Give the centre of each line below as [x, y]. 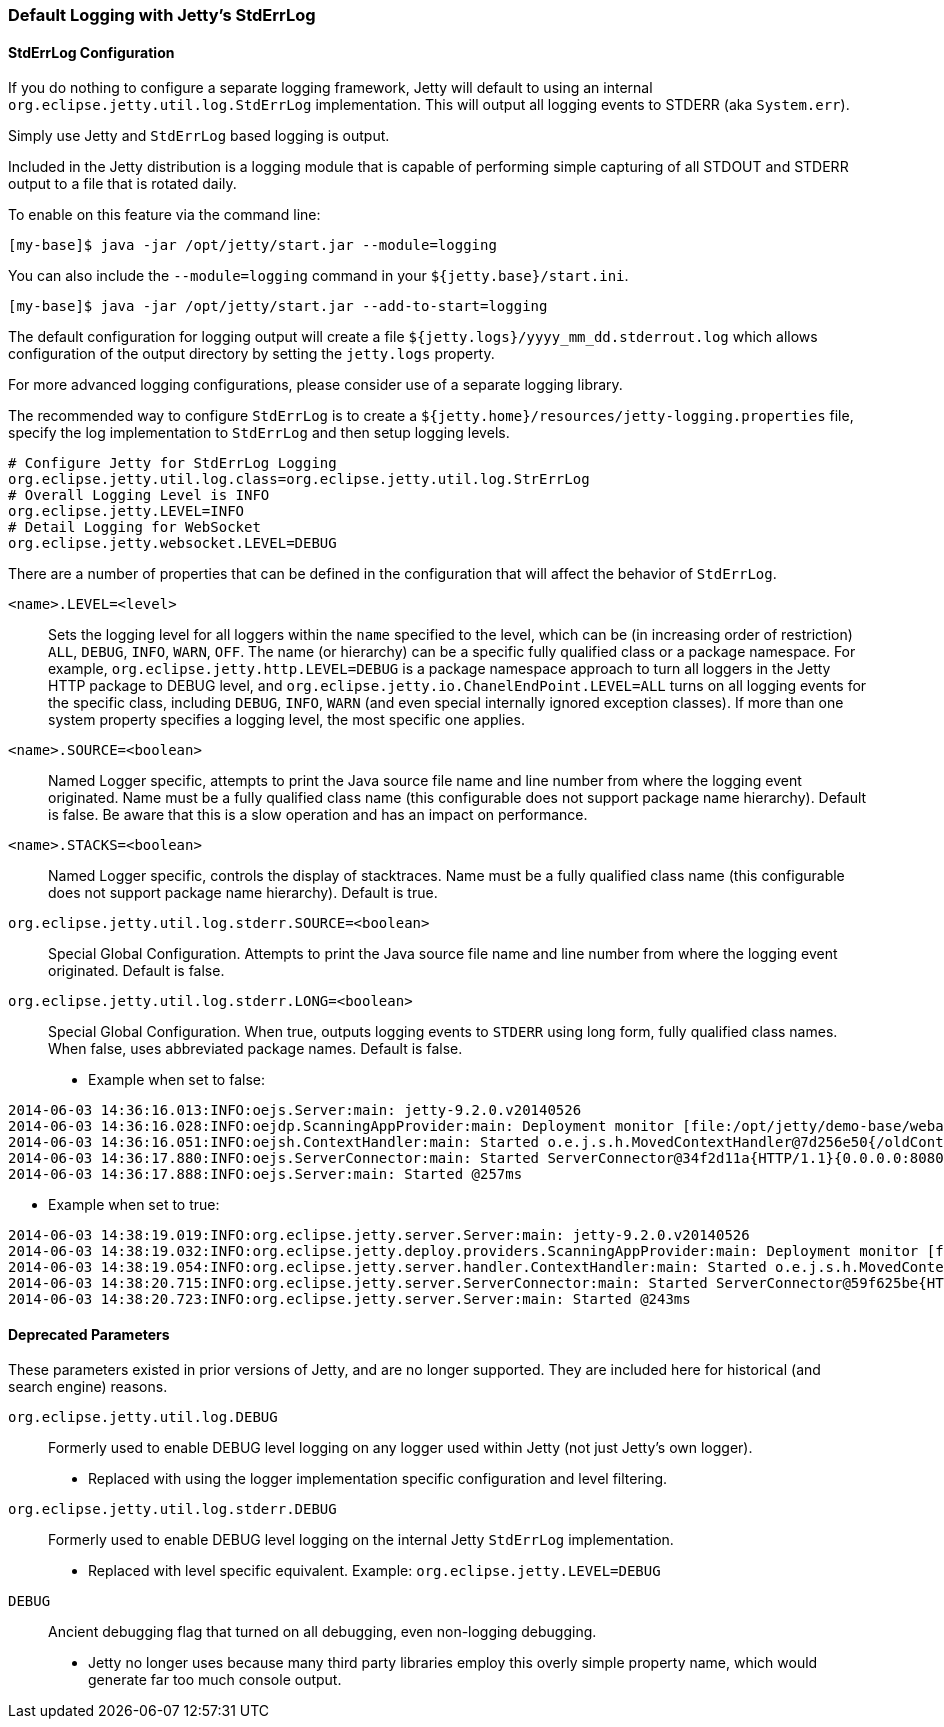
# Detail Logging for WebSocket [134, 527]
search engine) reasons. [88, 1387]
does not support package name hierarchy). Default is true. [243, 893]
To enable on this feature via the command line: [164, 215]
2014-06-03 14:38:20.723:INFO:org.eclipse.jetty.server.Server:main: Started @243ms [349, 1299]
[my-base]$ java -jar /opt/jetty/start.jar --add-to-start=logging [278, 306]
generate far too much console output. [215, 1680]
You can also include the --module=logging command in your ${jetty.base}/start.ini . [318, 276]
